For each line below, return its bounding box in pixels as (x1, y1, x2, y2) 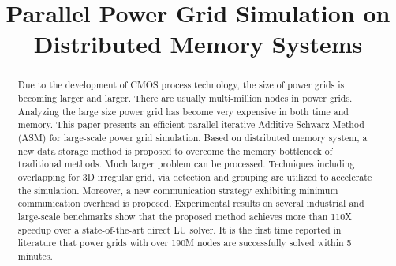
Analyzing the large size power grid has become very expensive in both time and (17, 104, 349, 118)
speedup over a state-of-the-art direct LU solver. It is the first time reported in (17, 223, 342, 236)
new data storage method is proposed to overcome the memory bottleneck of (17, 144, 333, 157)
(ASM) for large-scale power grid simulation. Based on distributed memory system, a (17, 130, 368, 144)
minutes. (17, 249, 53, 262)
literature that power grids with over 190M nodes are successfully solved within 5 (17, 236, 352, 249)
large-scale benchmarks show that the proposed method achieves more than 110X (17, 209, 352, 223)
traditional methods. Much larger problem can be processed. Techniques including (17, 157, 355, 170)
